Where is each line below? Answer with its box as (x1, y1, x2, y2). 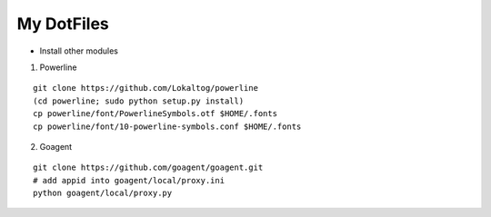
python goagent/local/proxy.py (33, 188, 173, 199)
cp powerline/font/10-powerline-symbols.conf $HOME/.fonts (33, 121, 302, 132)
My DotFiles (16, 14, 109, 34)
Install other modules (39, 45, 118, 56)
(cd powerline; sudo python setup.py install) (33, 95, 245, 106)
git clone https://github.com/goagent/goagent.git (33, 163, 264, 173)
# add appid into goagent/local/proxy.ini (33, 175, 225, 185)
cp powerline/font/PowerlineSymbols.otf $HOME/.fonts (33, 109, 277, 119)
